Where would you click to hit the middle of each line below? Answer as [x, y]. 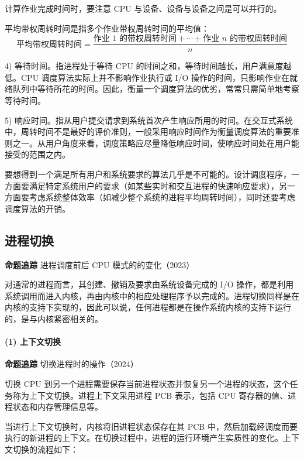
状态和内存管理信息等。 [58, 407]
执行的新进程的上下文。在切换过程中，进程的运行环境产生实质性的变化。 [144, 438]
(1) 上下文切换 [33, 342]
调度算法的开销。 [37, 208]
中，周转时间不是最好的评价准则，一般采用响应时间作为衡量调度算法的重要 [148, 131]
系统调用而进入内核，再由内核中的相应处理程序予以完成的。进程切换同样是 [148, 295]
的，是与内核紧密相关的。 [54, 318]
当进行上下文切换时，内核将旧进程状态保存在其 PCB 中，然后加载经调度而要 [151, 426]
